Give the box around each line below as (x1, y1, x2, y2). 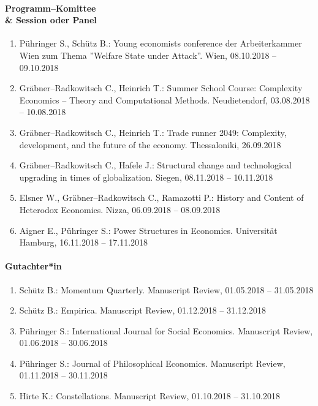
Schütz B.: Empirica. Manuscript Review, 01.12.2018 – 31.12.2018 (19, 304, 266, 317)
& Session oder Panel (5, 13, 97, 26)
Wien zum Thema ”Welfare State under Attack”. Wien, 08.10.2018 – (19, 48, 277, 61)
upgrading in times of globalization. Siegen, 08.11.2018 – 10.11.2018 (19, 170, 273, 183)
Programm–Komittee (5, 1, 96, 14)
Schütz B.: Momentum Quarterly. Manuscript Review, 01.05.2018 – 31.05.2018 (19, 283, 314, 296)
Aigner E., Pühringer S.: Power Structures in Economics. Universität (19, 224, 278, 236)
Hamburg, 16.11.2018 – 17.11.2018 (19, 236, 148, 249)
